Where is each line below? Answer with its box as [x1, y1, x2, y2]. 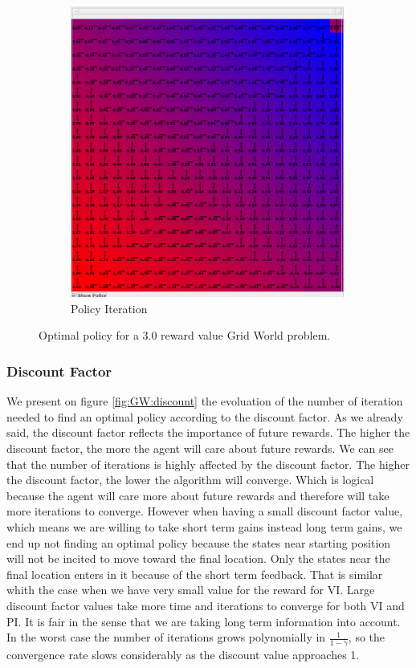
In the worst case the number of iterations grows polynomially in [6, 629, 326, 646]
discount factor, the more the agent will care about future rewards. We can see [6, 440, 394, 457]
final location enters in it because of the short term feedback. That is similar [6, 565, 383, 582]
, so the [348, 629, 385, 646]
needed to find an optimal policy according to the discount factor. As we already [6, 408, 403, 425]
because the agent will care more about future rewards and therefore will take [6, 487, 389, 503]
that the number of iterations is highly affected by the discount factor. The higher [6, 455, 410, 472]
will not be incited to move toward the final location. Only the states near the [6, 550, 390, 567]
